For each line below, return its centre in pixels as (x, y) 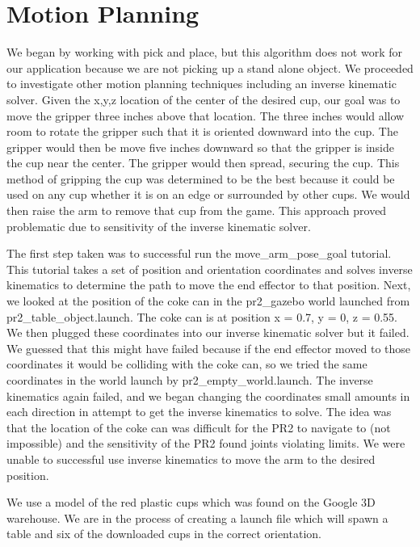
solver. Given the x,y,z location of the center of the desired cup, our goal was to (204, 99)
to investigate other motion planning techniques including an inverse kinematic (202, 84)
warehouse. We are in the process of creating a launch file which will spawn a (197, 518)
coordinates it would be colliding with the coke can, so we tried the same (187, 364)
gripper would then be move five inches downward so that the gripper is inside (201, 147)
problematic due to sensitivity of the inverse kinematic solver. (159, 226)
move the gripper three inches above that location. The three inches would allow (206, 115)
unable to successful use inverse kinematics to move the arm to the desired (191, 459)
